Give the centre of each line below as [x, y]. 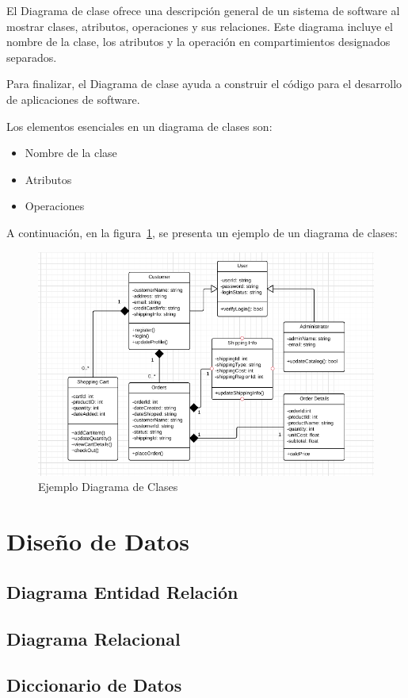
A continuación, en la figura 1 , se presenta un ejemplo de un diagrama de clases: [202, 232]
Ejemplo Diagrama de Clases [108, 487]
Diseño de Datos [98, 541]
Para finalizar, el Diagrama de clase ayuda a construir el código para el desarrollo [204, 84]
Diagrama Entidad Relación [122, 591]
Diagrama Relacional [93, 638]
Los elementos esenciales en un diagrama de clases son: [139, 126]
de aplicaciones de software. [73, 99]
